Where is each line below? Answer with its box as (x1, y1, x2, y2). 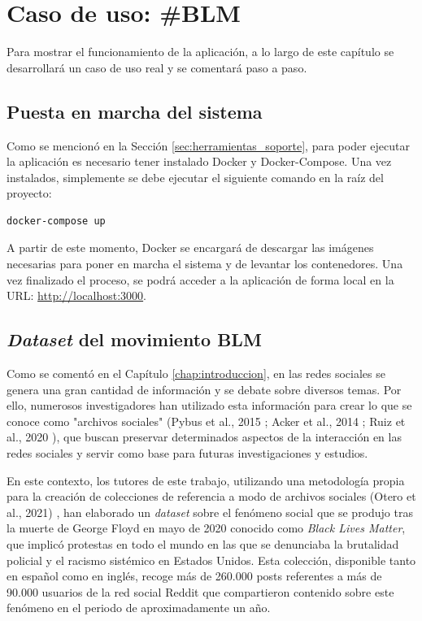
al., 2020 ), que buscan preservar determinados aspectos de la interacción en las (7, 428, 402, 445)
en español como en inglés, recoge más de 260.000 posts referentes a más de (7, 567, 382, 584)
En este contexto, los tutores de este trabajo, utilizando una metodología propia (7, 471, 405, 489)
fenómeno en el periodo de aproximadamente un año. (7, 599, 271, 616)
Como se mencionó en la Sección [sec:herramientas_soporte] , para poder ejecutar (7, 137, 410, 154)
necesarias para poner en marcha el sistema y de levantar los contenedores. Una (7, 255, 403, 272)
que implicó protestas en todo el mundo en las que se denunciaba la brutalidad (7, 536, 399, 552)
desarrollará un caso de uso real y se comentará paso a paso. (7, 59, 307, 76)
